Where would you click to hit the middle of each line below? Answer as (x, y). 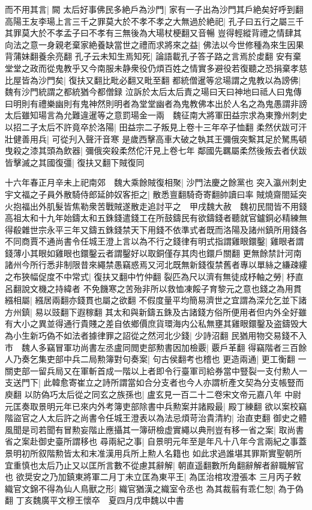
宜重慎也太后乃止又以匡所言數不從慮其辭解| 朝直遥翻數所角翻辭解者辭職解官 (154, 465)
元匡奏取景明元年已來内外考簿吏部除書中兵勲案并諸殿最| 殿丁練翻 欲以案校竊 (156, 406)
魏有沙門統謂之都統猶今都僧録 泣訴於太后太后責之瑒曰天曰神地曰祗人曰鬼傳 (153, 92)
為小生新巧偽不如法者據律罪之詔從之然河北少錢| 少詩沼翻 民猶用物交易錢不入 (156, 335)
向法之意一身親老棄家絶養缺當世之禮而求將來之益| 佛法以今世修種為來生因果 (154, 44)
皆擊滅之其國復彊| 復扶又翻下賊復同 (75, 162)
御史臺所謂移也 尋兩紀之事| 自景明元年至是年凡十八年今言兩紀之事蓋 (172, 441)
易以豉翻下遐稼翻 (69, 311)
